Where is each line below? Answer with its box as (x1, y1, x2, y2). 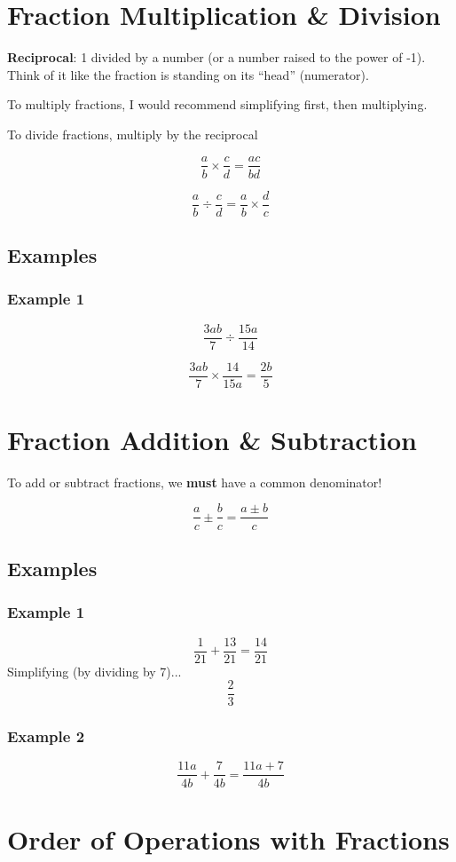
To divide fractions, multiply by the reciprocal (7, 124, 258, 143)
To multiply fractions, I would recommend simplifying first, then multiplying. (7, 95, 428, 114)
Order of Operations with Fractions (7, 820, 450, 857)
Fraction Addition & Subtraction (7, 421, 417, 457)
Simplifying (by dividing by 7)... (7, 661, 182, 680)
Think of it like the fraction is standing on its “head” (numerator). (7, 65, 369, 83)
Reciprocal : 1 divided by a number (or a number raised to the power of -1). (7, 48, 426, 67)
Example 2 (7, 725, 85, 747)
